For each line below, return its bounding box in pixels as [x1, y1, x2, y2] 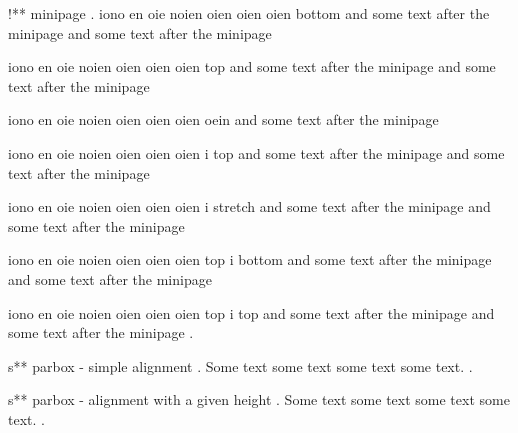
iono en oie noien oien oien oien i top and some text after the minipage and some [8, 142, 505, 163]
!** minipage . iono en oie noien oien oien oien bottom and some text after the [8, 3, 490, 23]
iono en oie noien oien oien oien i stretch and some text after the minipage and [8, 196, 491, 217]
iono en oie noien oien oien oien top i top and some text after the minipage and [8, 302, 495, 323]
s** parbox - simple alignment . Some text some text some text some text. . [8, 355, 473, 376]
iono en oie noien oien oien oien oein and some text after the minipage [8, 109, 439, 130]
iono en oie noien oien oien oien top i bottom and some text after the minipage [8, 249, 492, 270]
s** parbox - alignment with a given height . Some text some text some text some [8, 389, 510, 410]
